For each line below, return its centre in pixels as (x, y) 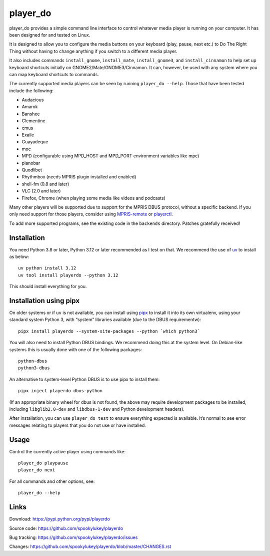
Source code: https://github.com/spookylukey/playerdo (66, 528)
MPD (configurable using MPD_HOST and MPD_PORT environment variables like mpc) (110, 156)
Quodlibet (32, 170)
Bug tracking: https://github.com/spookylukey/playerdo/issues (73, 537)
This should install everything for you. (48, 287)
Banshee (31, 114)
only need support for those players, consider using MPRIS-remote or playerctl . (91, 214)
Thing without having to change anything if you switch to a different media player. (93, 51)
